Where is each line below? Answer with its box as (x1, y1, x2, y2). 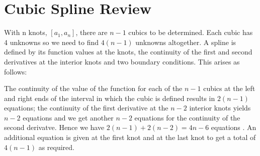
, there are (75, 27, 108, 37)
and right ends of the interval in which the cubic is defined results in (4, 92, 215, 103)
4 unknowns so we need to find (4, 36, 99, 47)
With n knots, (4, 27, 47, 37)
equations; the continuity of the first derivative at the (4, 102, 168, 113)
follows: (4, 66, 27, 76)
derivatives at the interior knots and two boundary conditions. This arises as (4, 56, 240, 66)
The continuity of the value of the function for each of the (4, 83, 183, 93)
